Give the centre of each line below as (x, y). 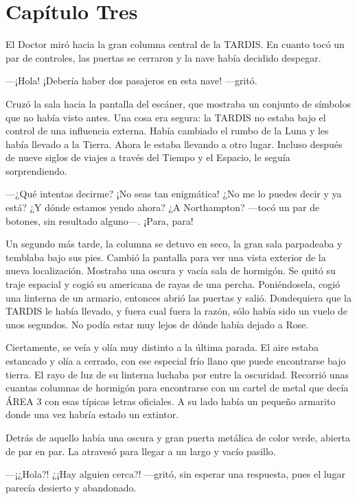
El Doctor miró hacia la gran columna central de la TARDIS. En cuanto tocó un (175, 44)
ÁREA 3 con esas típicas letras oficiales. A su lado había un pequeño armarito (171, 401)
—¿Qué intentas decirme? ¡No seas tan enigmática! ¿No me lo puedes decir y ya (174, 194)
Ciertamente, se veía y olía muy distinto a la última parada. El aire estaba (162, 347)
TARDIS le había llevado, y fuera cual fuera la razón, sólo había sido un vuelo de (177, 311)
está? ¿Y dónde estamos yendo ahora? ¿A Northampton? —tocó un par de (163, 207)
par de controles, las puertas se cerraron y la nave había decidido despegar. (163, 57)
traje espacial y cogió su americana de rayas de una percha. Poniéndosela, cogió (173, 284)
